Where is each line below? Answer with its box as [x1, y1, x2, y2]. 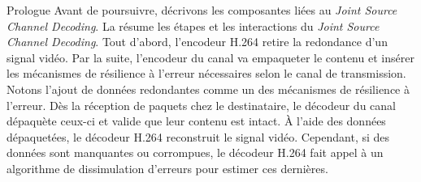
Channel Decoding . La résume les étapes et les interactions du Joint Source [7, 17, 380, 34]
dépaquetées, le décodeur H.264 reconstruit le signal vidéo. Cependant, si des [7, 128, 390, 145]
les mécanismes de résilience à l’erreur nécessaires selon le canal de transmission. [7, 65, 406, 82]
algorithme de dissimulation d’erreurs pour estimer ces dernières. [7, 159, 328, 176]
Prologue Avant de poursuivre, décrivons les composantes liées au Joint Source [7, 2, 397, 18]
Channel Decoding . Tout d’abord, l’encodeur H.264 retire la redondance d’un [7, 33, 388, 50]
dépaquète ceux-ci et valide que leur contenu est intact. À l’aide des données [7, 112, 386, 129]
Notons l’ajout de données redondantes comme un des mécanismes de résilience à [7, 80, 410, 97]
